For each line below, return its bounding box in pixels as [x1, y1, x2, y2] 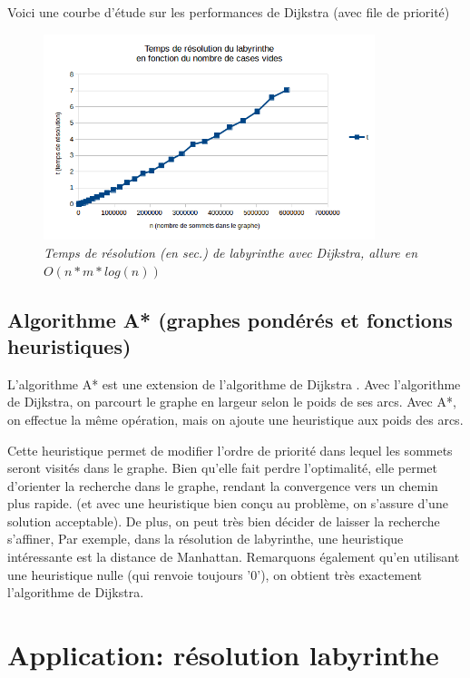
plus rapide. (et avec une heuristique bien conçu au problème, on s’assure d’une [7, 494, 448, 513]
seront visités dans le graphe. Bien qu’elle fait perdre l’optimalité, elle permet [7, 458, 437, 477]
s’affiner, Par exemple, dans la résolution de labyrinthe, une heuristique [7, 529, 404, 548]
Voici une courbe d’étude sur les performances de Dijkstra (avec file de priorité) [7, 3, 450, 21]
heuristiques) [7, 331, 132, 359]
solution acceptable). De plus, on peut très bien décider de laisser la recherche [7, 511, 440, 530]
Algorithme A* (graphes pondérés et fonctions [7, 305, 453, 333]
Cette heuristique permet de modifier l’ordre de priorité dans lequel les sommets [7, 440, 453, 459]
